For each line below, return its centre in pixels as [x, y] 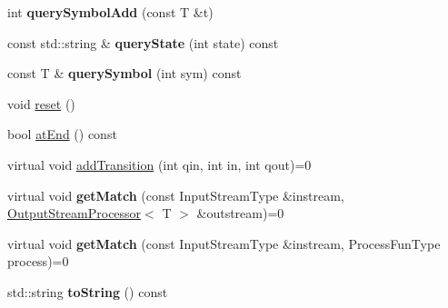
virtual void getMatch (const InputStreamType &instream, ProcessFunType [224, 243]
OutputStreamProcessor [75, 213]
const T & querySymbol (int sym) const [124, 73]
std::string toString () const [88, 291]
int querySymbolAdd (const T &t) [110, 12]
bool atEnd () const [62, 134]
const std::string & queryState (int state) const [143, 42]
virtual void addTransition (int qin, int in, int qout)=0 [159, 164]
